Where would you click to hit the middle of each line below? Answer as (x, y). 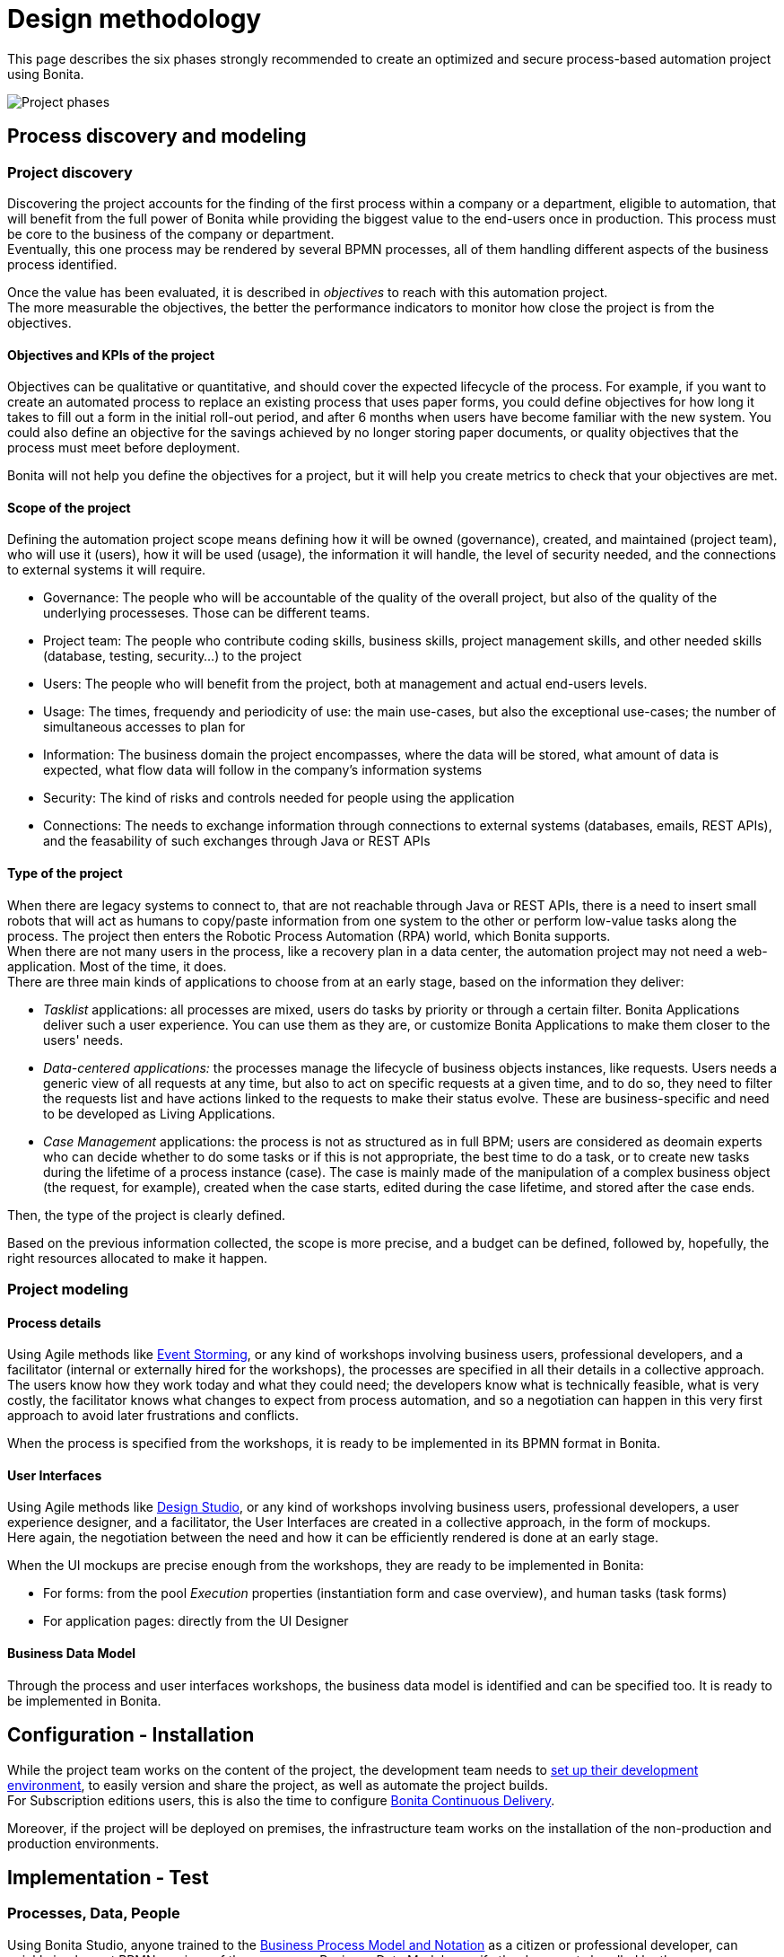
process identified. (62, 264)
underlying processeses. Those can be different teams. (207, 613)
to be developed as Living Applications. (159, 1113)
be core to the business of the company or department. (171, 233)
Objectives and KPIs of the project (111, 355)
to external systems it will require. (107, 570)
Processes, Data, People (94, 1913)
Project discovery (70, 172)
